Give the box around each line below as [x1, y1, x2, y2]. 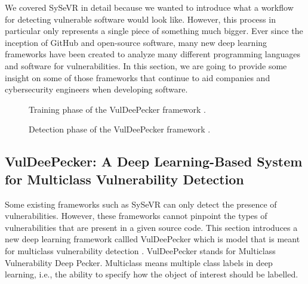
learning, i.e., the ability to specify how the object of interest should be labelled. [5, 268, 298, 280]
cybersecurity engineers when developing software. [5, 83, 188, 95]
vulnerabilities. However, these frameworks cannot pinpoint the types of [5, 209, 267, 222]
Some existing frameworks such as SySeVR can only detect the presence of [5, 197, 277, 210]
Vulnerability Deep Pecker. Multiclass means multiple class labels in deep [5, 256, 273, 268]
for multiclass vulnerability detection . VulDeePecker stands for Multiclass [5, 244, 276, 257]
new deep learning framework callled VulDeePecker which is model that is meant [5, 233, 300, 245]
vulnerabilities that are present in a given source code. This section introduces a [5, 221, 298, 233]
